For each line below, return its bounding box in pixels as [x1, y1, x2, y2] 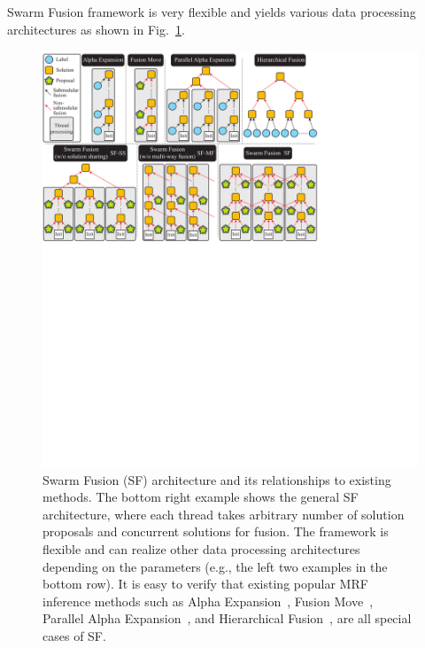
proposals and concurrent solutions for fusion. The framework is [42, 522, 389, 541]
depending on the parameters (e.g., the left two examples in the [42, 557, 388, 575]
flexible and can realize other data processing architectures [42, 540, 360, 558]
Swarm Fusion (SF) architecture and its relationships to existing [42, 470, 391, 488]
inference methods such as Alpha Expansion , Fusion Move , [42, 591, 374, 610]
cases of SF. [42, 627, 106, 644]
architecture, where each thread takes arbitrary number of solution [42, 504, 405, 523]
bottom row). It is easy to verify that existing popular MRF [42, 574, 368, 593]
